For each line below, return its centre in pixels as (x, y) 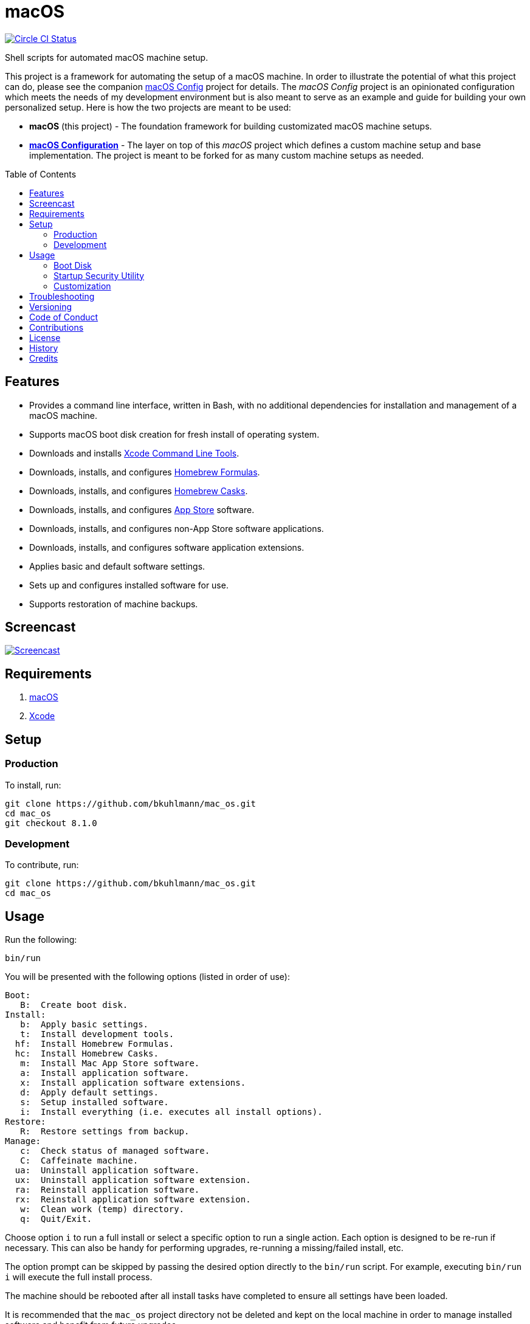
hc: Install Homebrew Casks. (87, 1054)
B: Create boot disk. (74, 1005)
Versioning (51, 306)
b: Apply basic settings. (84, 1025)
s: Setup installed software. (95, 1102)
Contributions (57, 327)
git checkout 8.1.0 (51, 823)
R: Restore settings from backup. (105, 1132)
